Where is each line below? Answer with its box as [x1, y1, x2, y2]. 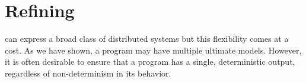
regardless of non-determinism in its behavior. [5, 67, 171, 79]
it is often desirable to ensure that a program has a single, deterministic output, [5, 55, 295, 68]
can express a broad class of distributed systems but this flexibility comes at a [5, 32, 289, 45]
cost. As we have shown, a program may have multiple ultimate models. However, [5, 44, 302, 56]
